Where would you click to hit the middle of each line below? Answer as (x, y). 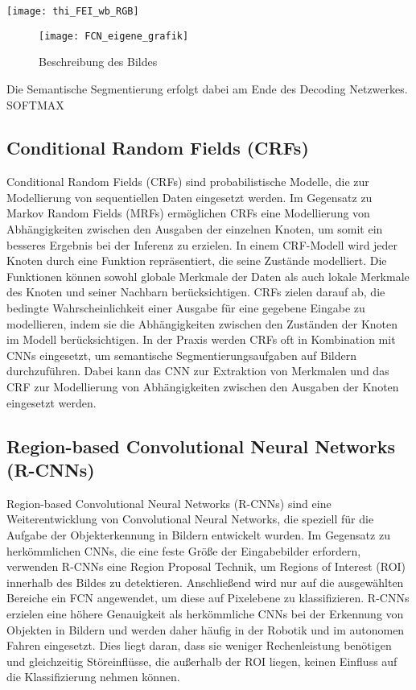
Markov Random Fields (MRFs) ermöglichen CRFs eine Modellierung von (188, 213)
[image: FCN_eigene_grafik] (114, 36)
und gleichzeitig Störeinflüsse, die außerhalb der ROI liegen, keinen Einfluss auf (202, 661)
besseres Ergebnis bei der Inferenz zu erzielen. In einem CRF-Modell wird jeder (202, 244)
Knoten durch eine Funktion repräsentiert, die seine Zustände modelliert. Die (197, 260)
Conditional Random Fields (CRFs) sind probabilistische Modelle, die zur (188, 182)
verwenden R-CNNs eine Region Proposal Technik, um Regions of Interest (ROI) (206, 566)
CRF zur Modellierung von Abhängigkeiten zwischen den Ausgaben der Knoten (203, 387)
